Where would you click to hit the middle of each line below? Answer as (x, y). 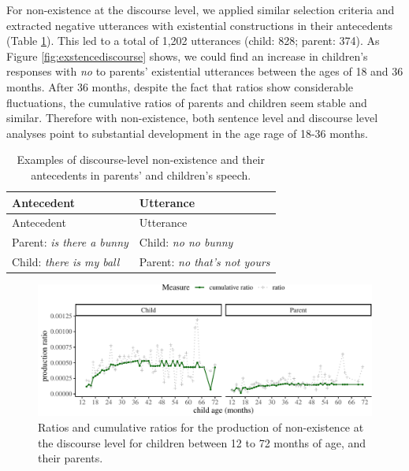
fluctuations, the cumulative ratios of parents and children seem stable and (187, 102)
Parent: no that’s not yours (204, 262)
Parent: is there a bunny (70, 242)
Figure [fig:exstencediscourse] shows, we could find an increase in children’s (187, 56)
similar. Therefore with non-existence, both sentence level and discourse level (192, 118)
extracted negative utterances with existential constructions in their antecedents (200, 25)
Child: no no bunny (186, 242)
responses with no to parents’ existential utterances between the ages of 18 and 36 (205, 71)
